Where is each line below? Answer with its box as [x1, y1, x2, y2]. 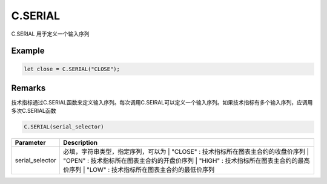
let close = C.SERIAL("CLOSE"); [24, 65, 121, 72]
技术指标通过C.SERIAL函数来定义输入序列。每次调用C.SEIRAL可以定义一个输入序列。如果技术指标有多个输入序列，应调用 [11, 99, 313, 106]
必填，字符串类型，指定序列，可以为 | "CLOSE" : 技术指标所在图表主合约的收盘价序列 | [63, 148, 309, 156]
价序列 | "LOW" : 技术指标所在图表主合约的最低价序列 [63, 166, 215, 174]
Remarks [11, 83, 46, 93]
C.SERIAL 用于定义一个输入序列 [11, 30, 90, 37]
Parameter [15, 139, 46, 147]
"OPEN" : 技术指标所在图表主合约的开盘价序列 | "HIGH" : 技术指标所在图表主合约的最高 [63, 157, 310, 165]
